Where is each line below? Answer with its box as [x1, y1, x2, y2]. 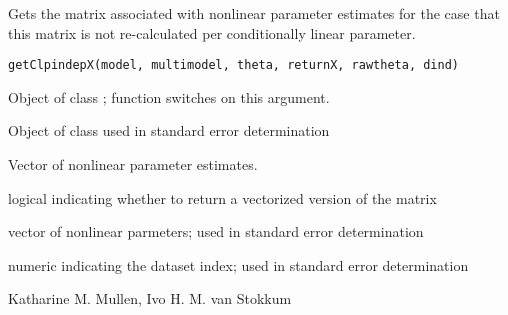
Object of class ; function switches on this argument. [8, 86, 330, 107]
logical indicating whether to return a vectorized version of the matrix [8, 187, 437, 208]
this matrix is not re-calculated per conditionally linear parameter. [8, 22, 416, 43]
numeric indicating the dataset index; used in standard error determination [8, 254, 469, 275]
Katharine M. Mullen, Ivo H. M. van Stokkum [8, 288, 292, 309]
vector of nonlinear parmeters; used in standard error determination [8, 221, 424, 242]
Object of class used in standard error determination [8, 120, 330, 141]
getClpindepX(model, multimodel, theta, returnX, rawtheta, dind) [8, 58, 460, 73]
